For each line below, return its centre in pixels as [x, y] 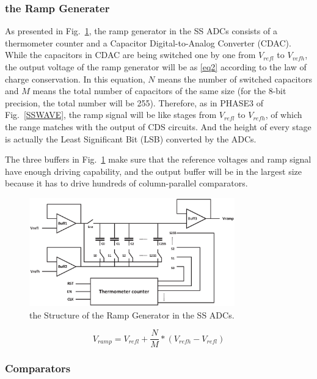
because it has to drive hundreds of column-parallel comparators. [126, 183]
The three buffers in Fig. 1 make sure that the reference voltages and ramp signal [158, 159]
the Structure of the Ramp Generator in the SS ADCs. [132, 315]
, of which [284, 115]
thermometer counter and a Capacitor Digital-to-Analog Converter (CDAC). [148, 42]
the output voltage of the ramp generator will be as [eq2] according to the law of [156, 67]
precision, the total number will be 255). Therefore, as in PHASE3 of [134, 102]
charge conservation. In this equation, [75, 79]
